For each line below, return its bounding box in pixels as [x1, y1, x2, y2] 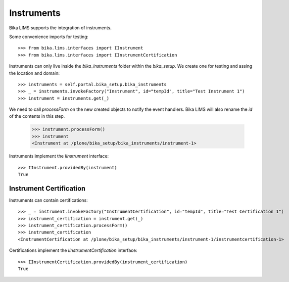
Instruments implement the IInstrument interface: [9, 153, 109, 159]
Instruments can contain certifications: [9, 197, 88, 203]
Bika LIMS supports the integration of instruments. [9, 25, 112, 31]
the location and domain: [9, 70, 60, 76]
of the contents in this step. [9, 113, 65, 119]
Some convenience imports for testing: [9, 34, 89, 40]
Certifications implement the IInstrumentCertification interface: [9, 247, 138, 253]
